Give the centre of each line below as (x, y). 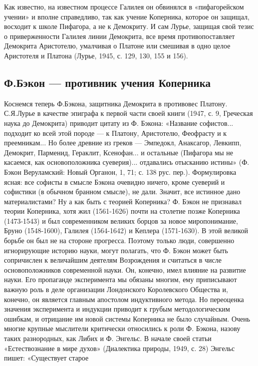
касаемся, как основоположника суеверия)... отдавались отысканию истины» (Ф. (127, 162)
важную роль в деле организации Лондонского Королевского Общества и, (116, 289)
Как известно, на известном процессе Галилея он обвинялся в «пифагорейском (124, 6)
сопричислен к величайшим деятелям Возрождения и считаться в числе (113, 260)
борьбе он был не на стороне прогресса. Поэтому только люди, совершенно (119, 240)
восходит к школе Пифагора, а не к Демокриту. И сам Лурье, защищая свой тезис (129, 26)
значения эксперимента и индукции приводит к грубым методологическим (117, 309)
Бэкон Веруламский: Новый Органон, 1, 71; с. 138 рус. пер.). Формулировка (120, 172)
